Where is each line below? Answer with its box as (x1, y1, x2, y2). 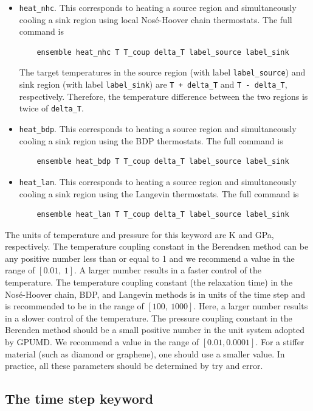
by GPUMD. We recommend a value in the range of (5, 335, 199, 348)
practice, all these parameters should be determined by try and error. (5, 359, 263, 372)
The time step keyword (5, 389, 154, 408)
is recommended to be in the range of (5, 300, 144, 312)
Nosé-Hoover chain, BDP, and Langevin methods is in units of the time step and (5, 287, 305, 300)
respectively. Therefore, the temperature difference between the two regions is (19, 90, 308, 102)
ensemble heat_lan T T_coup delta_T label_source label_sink (36, 210, 289, 219)
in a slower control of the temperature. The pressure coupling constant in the (5, 311, 292, 324)
